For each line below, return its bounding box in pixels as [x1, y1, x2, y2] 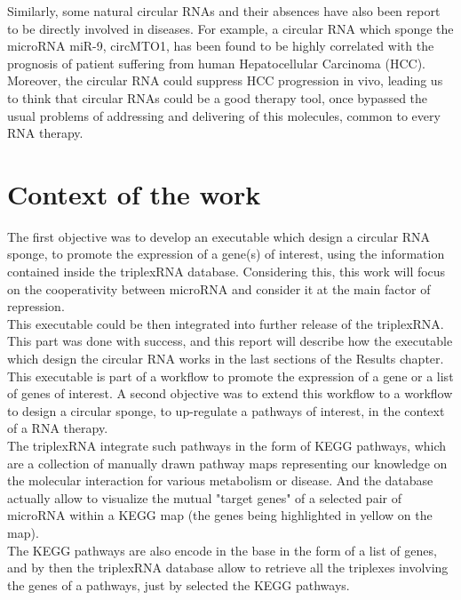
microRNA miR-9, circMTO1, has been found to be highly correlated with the [7, 36, 434, 55]
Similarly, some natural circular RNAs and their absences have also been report [7, 2, 441, 20]
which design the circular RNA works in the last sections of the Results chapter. [7, 349, 444, 368]
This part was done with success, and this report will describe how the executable [7, 332, 453, 350]
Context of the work [7, 175, 261, 212]
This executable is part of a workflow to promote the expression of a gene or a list [7, 366, 454, 385]
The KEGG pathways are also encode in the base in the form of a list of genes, [7, 540, 437, 559]
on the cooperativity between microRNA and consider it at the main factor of [7, 279, 431, 298]
